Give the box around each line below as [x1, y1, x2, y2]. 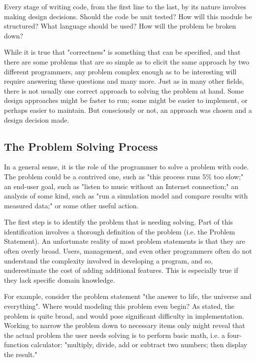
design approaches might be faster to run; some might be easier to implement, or [4, 95, 248, 105]
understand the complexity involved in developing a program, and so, [4, 255, 213, 265]
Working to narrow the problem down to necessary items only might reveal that [4, 320, 245, 330]
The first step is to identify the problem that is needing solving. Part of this [4, 217, 233, 227]
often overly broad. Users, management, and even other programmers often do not [4, 246, 252, 256]
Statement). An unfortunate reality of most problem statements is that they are [4, 236, 245, 246]
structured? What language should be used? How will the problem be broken [4, 21, 236, 31]
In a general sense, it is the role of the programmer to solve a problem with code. [4, 162, 249, 172]
